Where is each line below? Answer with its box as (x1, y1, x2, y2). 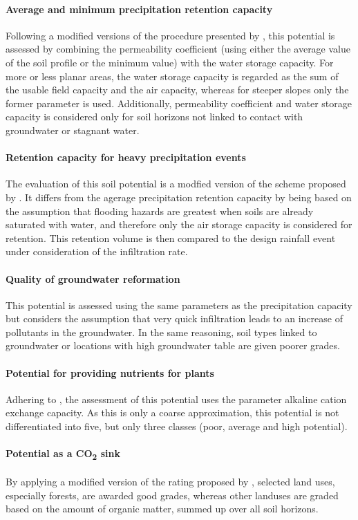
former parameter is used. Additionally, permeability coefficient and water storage (6, 95, 352, 110)
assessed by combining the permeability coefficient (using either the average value (6, 41, 350, 56)
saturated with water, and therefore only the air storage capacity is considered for (6, 217, 352, 232)
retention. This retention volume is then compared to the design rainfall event (6, 230, 336, 245)
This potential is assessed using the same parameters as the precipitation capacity (6, 297, 352, 312)
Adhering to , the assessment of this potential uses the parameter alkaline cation (6, 391, 347, 406)
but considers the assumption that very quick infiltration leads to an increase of (6, 311, 343, 326)
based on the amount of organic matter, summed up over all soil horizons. (6, 501, 319, 516)
